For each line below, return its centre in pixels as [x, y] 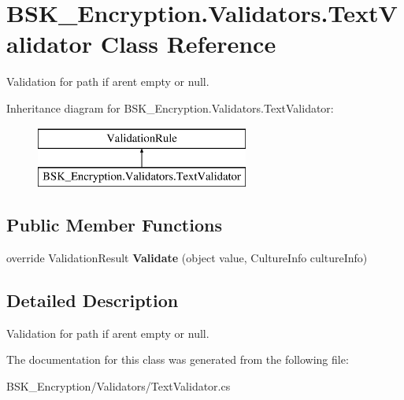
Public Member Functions [114, 225]
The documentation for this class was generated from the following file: [178, 359]
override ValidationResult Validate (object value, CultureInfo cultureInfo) [187, 257]
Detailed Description [93, 300]
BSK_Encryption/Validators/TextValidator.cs [119, 385]
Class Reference [188, 44]
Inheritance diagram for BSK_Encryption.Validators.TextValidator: [170, 107]
